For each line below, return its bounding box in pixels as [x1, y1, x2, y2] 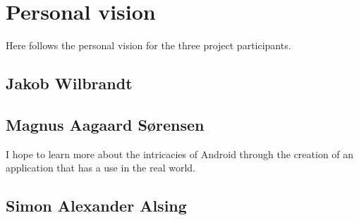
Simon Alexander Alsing [6, 195, 187, 216]
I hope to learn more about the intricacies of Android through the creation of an [6, 146, 354, 161]
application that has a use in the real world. [6, 160, 195, 175]
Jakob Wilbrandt [6, 72, 133, 94]
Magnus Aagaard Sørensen [6, 113, 205, 135]
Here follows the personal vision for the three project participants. [6, 38, 291, 53]
